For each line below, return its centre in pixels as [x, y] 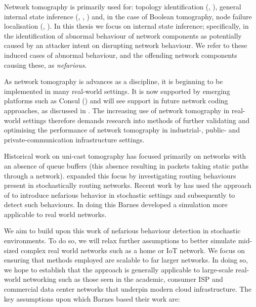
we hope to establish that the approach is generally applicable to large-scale [119, 269]
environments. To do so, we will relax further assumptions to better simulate [120, 241]
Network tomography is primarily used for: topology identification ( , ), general [123, 6]
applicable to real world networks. [55, 214]
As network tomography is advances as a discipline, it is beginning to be [113, 81]
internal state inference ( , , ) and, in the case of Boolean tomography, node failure [128, 16]
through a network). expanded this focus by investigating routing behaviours [120, 175]
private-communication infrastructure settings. [74, 139]
